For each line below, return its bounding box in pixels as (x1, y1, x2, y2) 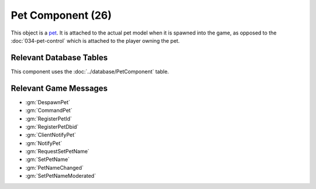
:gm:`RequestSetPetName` (25, 148, 90, 155)
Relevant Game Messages (11, 83, 108, 93)
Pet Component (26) (11, 9, 112, 22)
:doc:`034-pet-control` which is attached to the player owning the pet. (11, 37, 180, 44)
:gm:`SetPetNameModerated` (25, 173, 97, 180)
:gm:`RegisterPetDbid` (25, 123, 79, 130)
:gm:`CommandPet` (25, 107, 73, 114)
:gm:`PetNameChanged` (25, 164, 84, 171)
